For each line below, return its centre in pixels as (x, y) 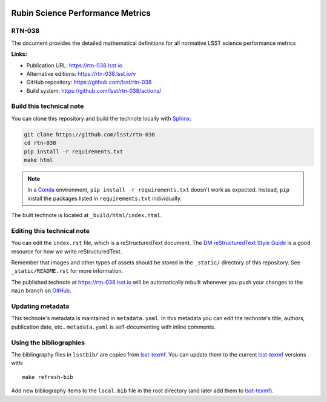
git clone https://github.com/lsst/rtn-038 (90, 134)
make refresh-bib (48, 377)
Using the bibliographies (48, 343)
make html (38, 160)
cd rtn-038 (40, 143)
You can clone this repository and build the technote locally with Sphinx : (101, 118)
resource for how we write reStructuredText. (67, 251)
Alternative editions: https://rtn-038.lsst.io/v (81, 73)
